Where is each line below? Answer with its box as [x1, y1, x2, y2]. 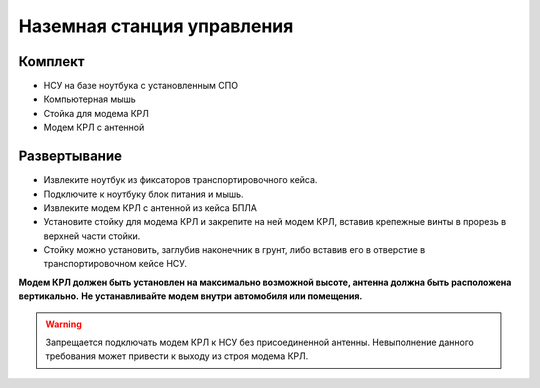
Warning [45, 318, 82, 330]
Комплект [18, 53, 85, 70]
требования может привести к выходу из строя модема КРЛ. [45, 350, 309, 362]
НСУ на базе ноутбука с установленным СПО [43, 80, 239, 92]
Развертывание [18, 148, 122, 165]
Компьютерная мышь [43, 93, 137, 105]
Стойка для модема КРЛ [43, 107, 150, 119]
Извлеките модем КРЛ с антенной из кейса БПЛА [43, 201, 257, 214]
